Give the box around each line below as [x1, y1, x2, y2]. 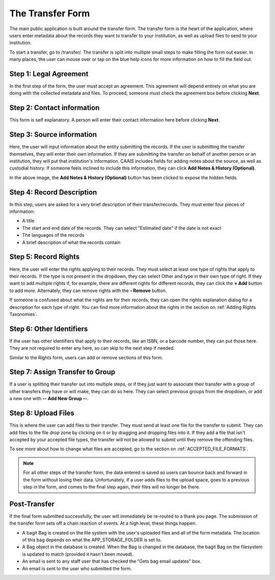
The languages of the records [22, 232, 85, 238]
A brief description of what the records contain [22, 239, 121, 245]
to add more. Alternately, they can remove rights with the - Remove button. [9, 287, 167, 294]
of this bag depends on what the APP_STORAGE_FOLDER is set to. [22, 537, 162, 543]
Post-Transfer [9, 499, 54, 508]
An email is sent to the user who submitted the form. [22, 565, 132, 571]
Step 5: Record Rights [9, 253, 80, 261]
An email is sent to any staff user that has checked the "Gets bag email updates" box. [22, 558, 202, 564]
